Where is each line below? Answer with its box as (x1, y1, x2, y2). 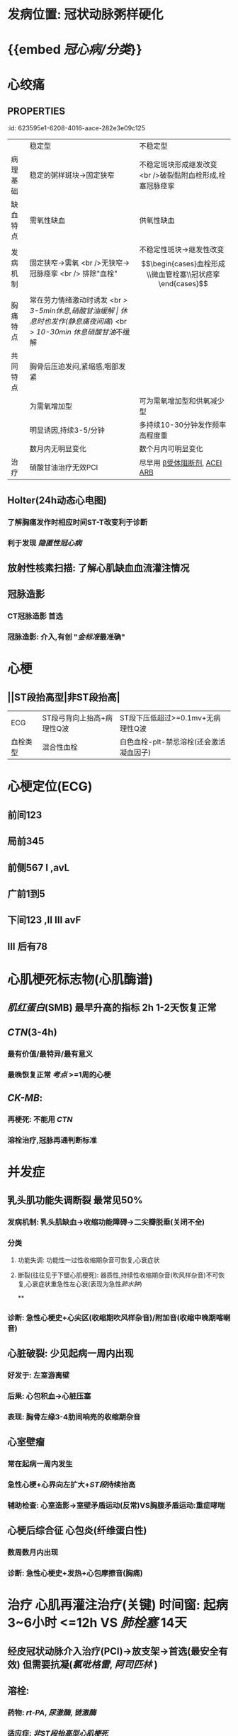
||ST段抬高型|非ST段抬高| (7, 691, 120, 703)
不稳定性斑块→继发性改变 (139, 245, 225, 255)
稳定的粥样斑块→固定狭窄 (29, 171, 115, 181)
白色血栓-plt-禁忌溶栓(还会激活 (119, 737, 225, 747)
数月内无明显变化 (29, 444, 87, 454)
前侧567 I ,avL (7, 861, 70, 873)
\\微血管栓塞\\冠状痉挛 (146, 270, 220, 280)
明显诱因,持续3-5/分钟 (29, 426, 105, 436)
